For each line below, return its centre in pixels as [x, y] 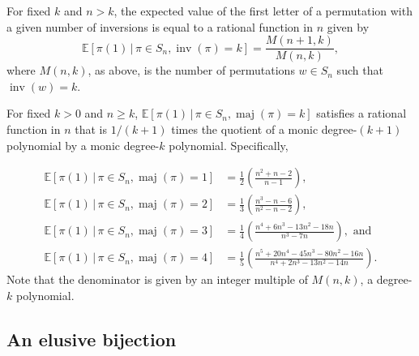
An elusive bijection [92, 339]
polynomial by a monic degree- [83, 145]
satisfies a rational [361, 113]
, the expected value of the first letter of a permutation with [263, 11]
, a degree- [386, 279]
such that [360, 70]
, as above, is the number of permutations [191, 70]
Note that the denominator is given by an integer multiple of [157, 279]
